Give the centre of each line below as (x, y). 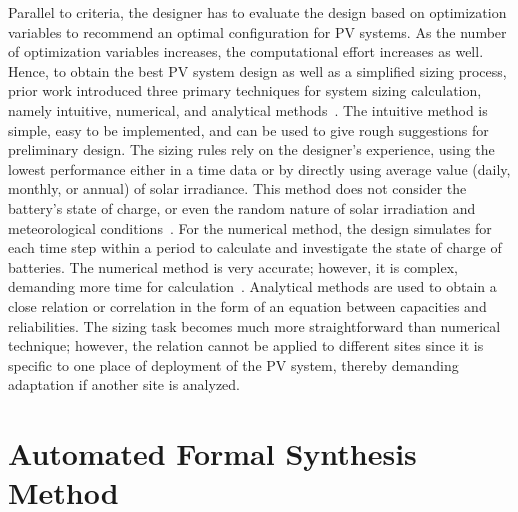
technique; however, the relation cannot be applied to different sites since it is (246, 345)
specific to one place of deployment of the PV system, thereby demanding (233, 364)
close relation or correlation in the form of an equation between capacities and (247, 305)
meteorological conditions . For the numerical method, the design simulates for (250, 227)
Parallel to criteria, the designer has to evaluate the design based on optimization (257, 12)
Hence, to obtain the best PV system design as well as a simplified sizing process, (257, 70)
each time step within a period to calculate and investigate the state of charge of (255, 247)
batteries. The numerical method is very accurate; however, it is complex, (233, 266)
